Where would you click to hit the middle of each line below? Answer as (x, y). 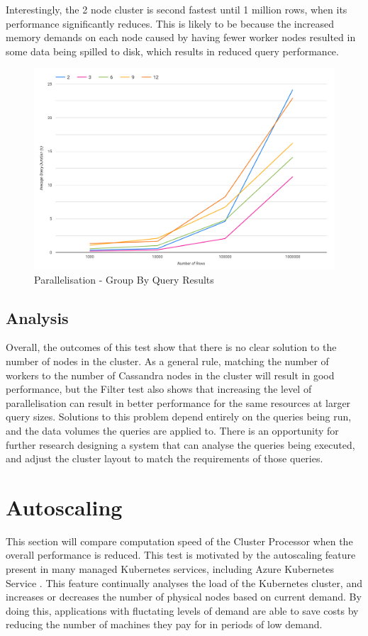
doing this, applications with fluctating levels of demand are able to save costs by (182, 610)
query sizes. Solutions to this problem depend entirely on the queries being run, (179, 417)
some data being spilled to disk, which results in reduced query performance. (172, 51)
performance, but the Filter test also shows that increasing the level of (159, 389)
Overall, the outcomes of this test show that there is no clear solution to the (171, 347)
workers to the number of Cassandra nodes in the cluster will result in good (170, 375)
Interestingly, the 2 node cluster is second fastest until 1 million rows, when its (177, 9)
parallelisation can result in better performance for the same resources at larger (178, 402)
